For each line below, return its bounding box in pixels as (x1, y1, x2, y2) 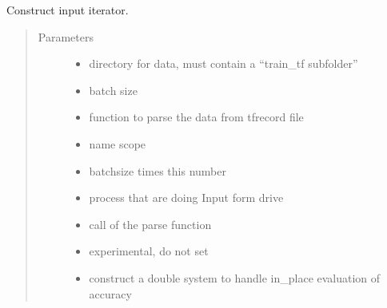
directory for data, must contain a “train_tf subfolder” (89, 55, 358, 72)
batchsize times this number (89, 162, 226, 179)
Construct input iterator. (6, 2, 129, 18)
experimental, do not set (89, 243, 209, 259)
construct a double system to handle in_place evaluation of (89, 269, 381, 286)
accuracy (89, 285, 132, 302)
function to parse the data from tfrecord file (89, 109, 304, 125)
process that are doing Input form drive (89, 189, 284, 206)
